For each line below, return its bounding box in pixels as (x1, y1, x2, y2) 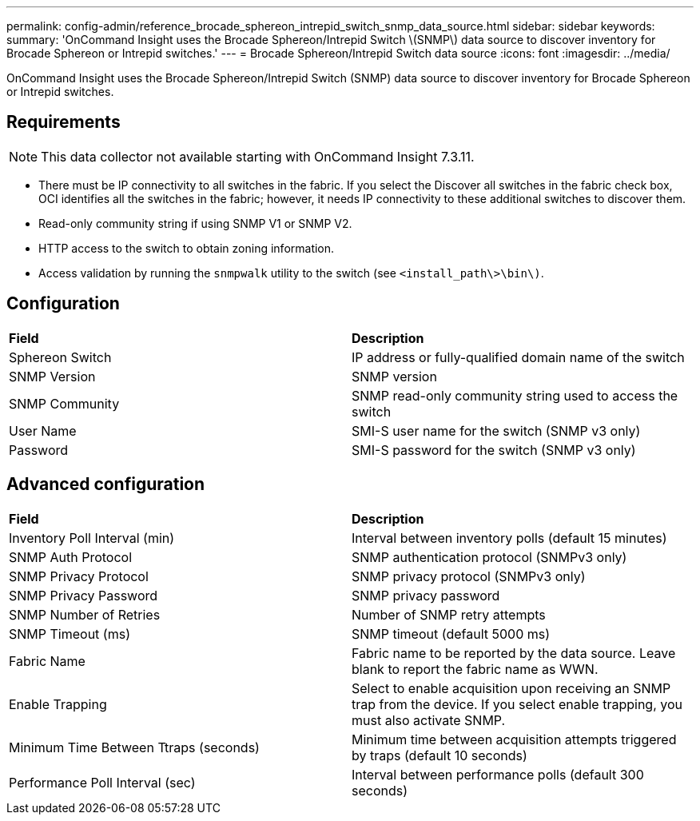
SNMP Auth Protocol (9, 548, 133, 565)
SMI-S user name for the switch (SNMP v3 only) (352, 422, 641, 439)
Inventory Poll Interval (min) (9, 529, 175, 546)
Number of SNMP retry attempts (352, 606, 546, 623)
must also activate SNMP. (352, 711, 506, 728)
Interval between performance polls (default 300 (352, 766, 644, 783)
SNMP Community (9, 395, 120, 412)
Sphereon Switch (9, 349, 112, 365)
